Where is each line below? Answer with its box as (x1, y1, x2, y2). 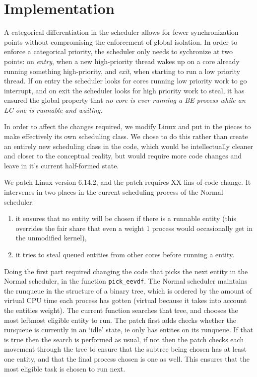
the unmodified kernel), (15, 232, 87, 243)
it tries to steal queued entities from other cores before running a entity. (15, 249, 235, 259)
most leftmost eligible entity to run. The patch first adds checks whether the (4, 314, 236, 325)
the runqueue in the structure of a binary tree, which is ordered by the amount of (4, 285, 252, 296)
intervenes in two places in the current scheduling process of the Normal (4, 187, 223, 197)
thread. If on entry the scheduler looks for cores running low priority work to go (4, 75, 247, 86)
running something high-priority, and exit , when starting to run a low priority (4, 66, 240, 76)
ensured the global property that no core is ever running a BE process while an (4, 95, 246, 105)
